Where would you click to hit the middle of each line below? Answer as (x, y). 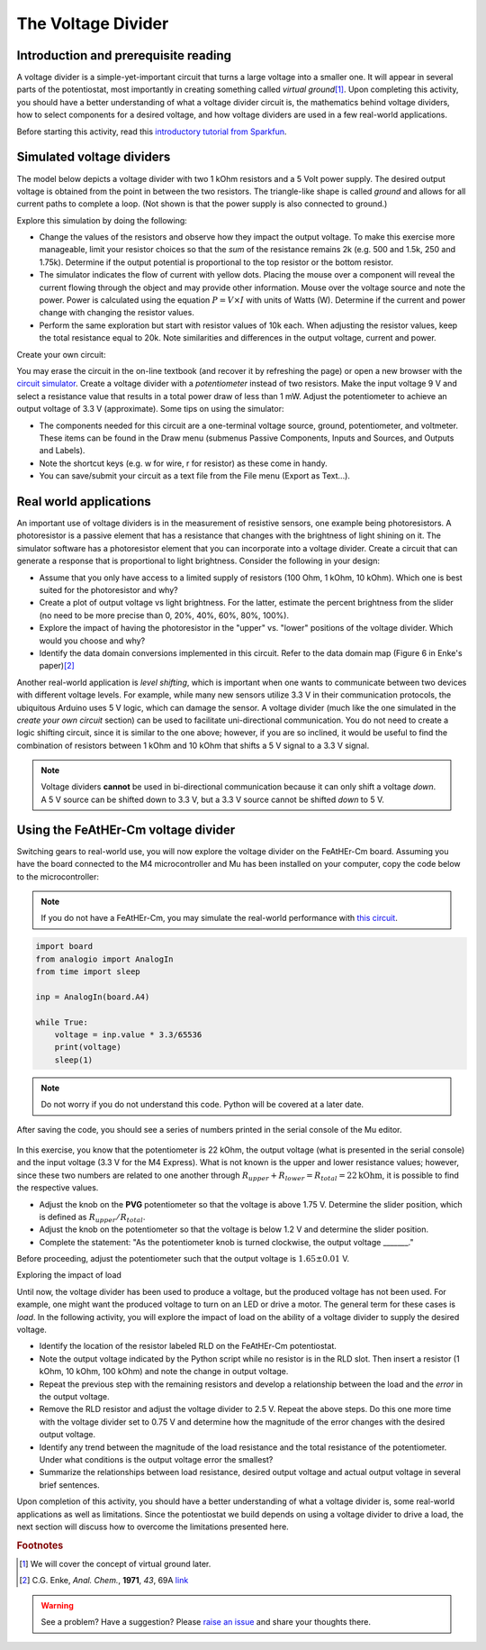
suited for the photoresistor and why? (109, 589)
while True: (62, 1022)
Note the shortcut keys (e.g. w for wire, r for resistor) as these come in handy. (183, 463)
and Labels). (62, 451)
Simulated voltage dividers (94, 157)
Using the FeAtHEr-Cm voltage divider (126, 830)
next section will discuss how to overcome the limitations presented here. (153, 1527)
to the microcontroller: (58, 876)
